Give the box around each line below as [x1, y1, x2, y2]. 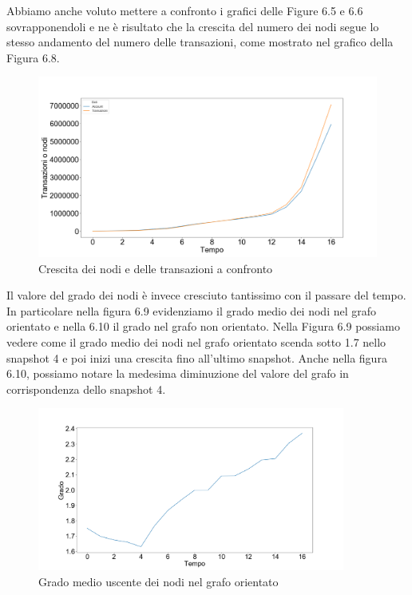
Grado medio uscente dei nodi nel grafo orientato [38, 573, 279, 590]
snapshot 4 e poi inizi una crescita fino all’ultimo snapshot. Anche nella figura [6, 349, 387, 366]
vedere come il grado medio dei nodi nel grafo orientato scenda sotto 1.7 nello [6, 334, 386, 350]
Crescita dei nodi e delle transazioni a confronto [38, 260, 273, 276]
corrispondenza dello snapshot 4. [6, 380, 166, 397]
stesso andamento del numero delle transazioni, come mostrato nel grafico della [6, 34, 394, 50]
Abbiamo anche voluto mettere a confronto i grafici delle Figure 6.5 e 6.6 [6, 2, 363, 18]
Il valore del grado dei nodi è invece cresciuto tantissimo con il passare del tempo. [6, 287, 406, 303]
